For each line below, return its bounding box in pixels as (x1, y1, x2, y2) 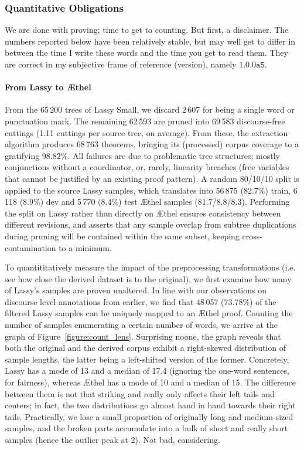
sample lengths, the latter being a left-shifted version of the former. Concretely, (5, 353, 289, 365)
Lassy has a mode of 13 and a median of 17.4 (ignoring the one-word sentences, (5, 364, 289, 377)
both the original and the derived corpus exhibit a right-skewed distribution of (5, 341, 286, 354)
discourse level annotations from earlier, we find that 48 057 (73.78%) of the (5, 295, 276, 307)
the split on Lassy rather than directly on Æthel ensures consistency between (5, 207, 281, 219)
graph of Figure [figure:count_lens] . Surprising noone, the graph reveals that (5, 330, 281, 342)
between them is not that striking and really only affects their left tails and (5, 387, 275, 400)
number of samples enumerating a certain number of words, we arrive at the (5, 319, 278, 331)
